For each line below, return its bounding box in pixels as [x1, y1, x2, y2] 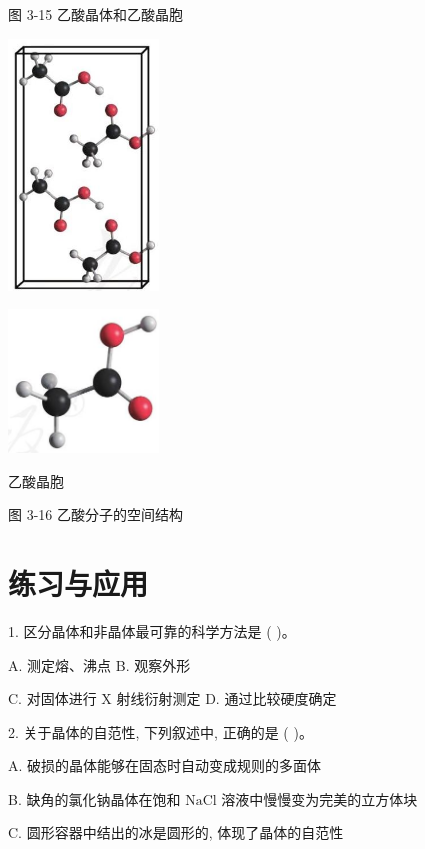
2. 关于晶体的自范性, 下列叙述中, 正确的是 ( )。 [8, 721, 313, 742]
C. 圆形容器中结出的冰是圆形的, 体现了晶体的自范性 [8, 822, 344, 843]
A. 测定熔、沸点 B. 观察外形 [8, 654, 191, 675]
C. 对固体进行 [8, 688, 97, 709]
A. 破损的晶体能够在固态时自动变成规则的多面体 [8, 755, 322, 776]
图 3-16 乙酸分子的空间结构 [8, 504, 183, 525]
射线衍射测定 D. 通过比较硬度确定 [116, 688, 337, 709]
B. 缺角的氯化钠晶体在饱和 [8, 788, 181, 809]
